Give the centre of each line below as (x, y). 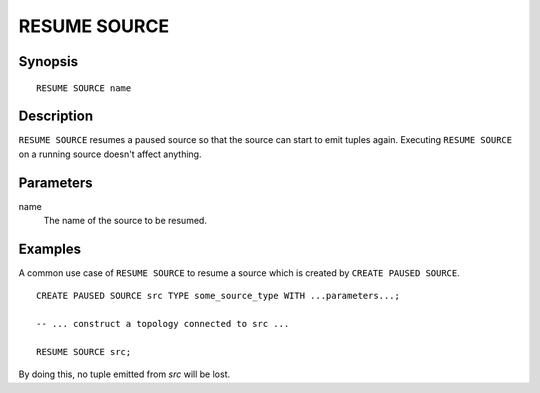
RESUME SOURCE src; (84, 352)
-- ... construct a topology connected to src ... (163, 324)
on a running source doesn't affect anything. (110, 154)
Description (56, 116)
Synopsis (48, 61)
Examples (50, 248)
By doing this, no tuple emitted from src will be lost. (124, 374)
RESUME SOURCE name (84, 88)
